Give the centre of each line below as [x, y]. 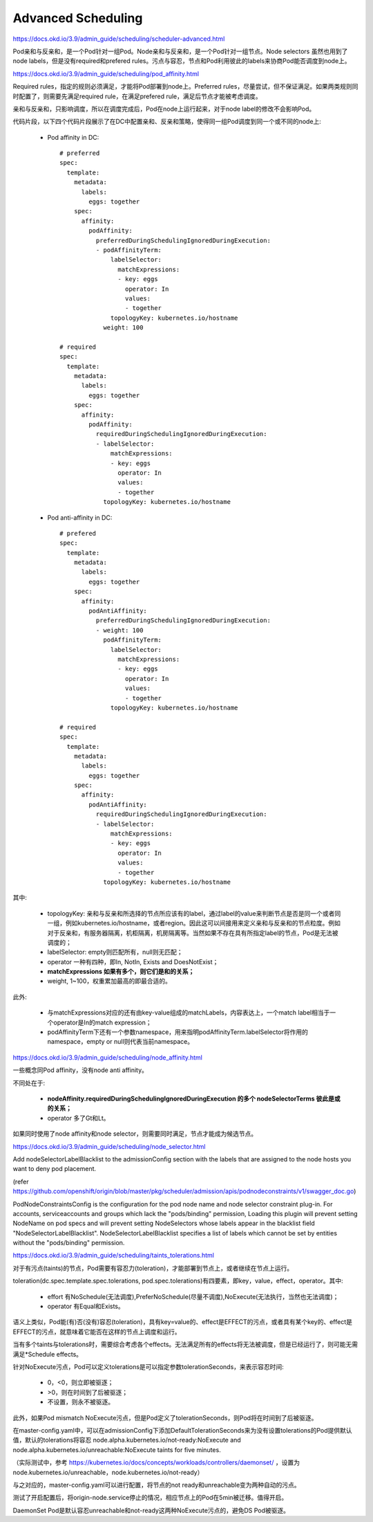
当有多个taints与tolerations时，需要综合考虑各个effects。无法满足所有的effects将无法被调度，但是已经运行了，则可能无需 [185, 1344]
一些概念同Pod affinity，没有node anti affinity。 [80, 1070]
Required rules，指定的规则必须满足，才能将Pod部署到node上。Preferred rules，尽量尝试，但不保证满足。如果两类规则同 [185, 87]
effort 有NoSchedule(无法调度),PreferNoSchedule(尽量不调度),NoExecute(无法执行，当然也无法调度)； [193, 1296]
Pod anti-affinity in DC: [80, 517]
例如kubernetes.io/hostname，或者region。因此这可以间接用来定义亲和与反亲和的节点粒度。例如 [203, 923]
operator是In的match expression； [102, 1022]
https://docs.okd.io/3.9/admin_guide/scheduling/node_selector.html [109, 1146]
